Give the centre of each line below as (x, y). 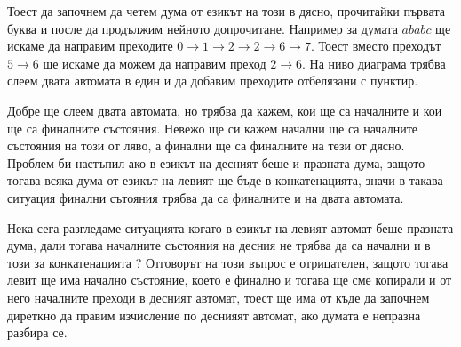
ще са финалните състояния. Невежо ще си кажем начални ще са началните (213, 128)
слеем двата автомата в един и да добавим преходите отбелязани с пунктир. (213, 81)
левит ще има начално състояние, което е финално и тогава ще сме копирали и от (230, 280)
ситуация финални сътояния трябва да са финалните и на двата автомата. (206, 197)
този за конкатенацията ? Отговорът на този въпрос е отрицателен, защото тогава (228, 262)
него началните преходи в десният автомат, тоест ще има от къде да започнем (219, 297)
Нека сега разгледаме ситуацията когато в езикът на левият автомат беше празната (230, 227)
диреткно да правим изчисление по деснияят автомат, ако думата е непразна (214, 315)
